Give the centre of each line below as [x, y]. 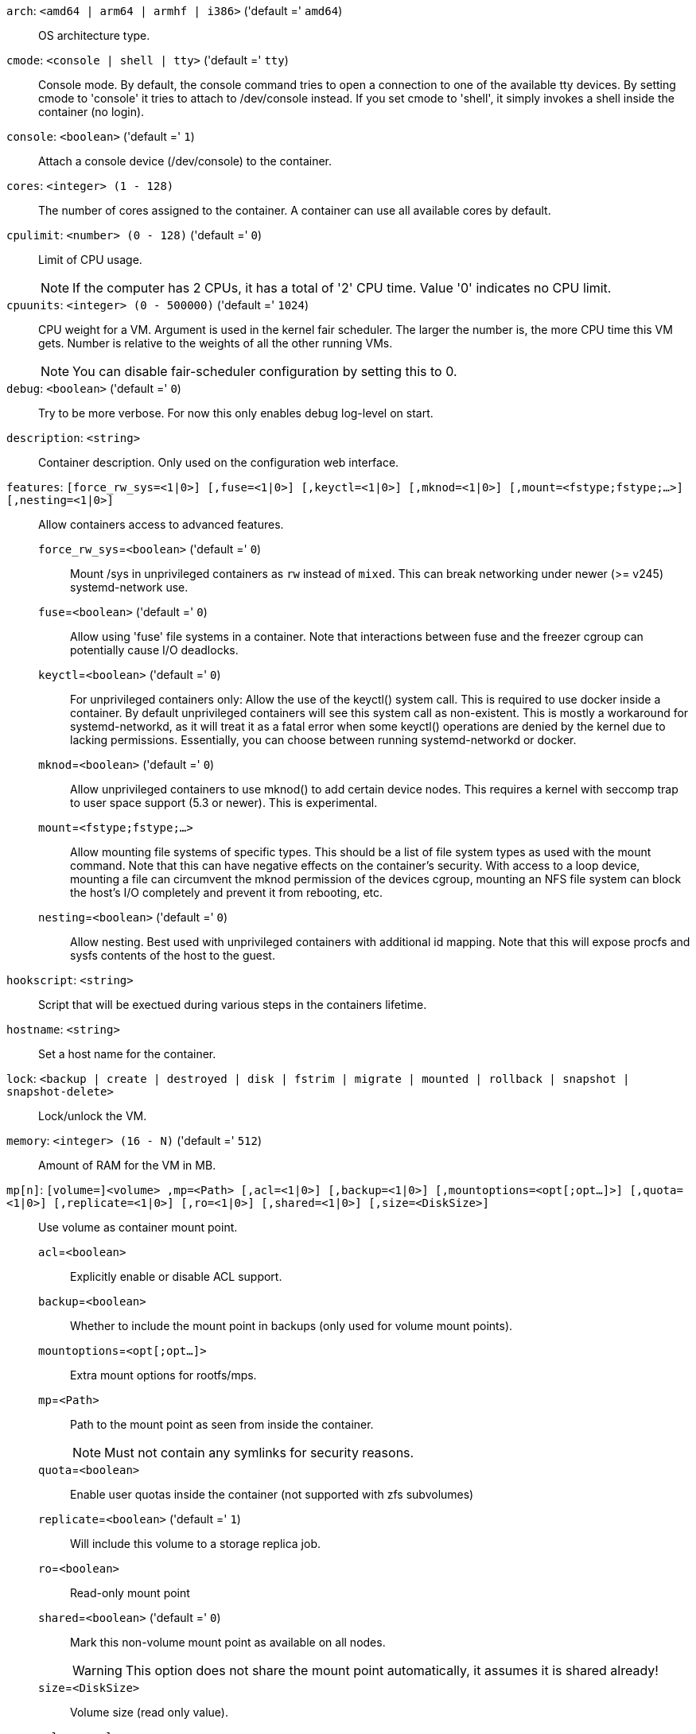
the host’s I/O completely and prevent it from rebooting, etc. [227, 892]
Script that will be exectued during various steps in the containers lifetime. [233, 1005]
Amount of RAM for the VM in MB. [127, 1165]
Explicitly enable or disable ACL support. [176, 1276]
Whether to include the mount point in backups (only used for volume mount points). [292, 1326]
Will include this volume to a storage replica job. [195, 1544]
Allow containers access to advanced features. [161, 524]
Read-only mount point [130, 1593]
